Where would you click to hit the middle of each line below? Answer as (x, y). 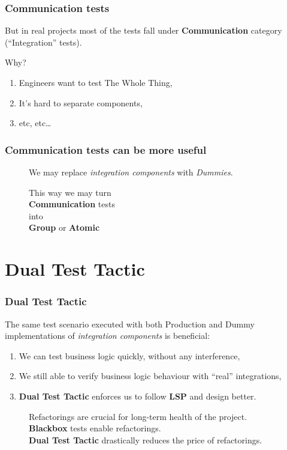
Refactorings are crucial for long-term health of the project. (138, 416)
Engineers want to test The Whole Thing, (96, 82)
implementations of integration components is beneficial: (108, 336)
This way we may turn (70, 192)
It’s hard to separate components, (81, 102)
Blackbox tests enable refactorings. (95, 428)
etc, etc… (35, 123)
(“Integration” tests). (43, 42)
